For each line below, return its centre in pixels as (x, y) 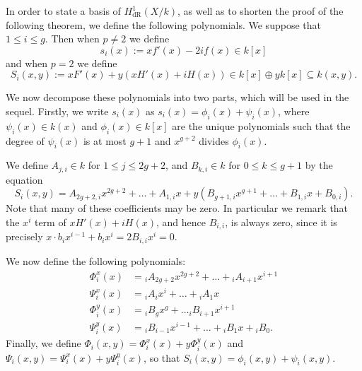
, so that (162, 357)
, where (294, 111)
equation (24, 179)
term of (50, 222)
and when (27, 63)
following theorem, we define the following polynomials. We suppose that (163, 24)
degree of (25, 140)
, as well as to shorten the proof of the (260, 11)
